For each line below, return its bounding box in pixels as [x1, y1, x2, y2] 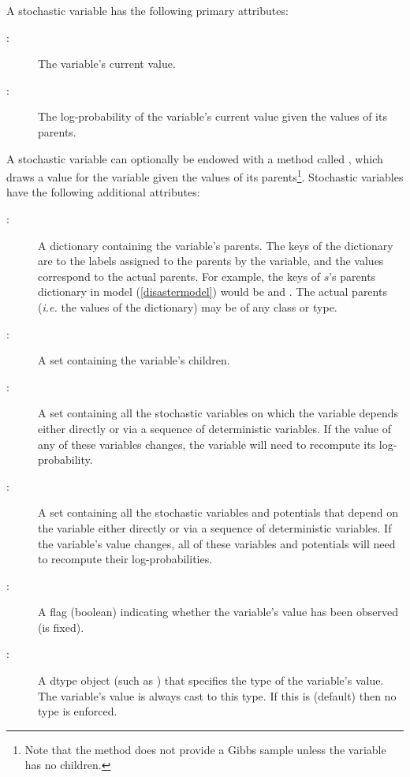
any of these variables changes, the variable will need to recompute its [38, 435, 376, 452]
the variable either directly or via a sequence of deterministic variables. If [38, 519, 392, 536]
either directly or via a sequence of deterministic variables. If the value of [38, 420, 392, 436]
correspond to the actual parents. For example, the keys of [38, 267, 320, 284]
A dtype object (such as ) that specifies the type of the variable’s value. [38, 672, 384, 689]
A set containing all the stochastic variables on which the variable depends [38, 405, 399, 421]
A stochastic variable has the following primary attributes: [6, 2, 289, 18]
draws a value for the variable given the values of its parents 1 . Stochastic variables [6, 166, 404, 185]
